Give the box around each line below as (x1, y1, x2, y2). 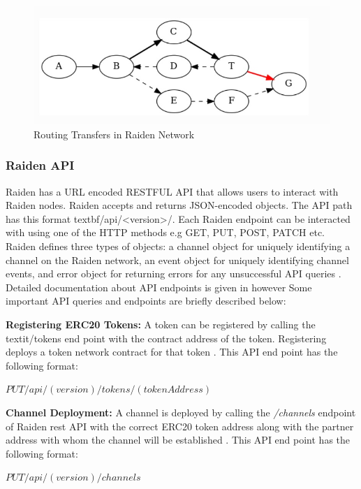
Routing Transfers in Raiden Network (34, 126, 195, 141)
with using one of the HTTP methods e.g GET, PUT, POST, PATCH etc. (6, 225, 325, 240)
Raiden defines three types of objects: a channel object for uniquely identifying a (6, 239, 351, 254)
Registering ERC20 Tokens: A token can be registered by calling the (6, 317, 316, 331)
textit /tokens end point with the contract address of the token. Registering (6, 330, 327, 345)
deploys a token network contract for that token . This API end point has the (6, 344, 338, 359)
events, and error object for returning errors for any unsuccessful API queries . (6, 266, 341, 281)
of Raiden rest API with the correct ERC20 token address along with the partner (6, 418, 354, 433)
